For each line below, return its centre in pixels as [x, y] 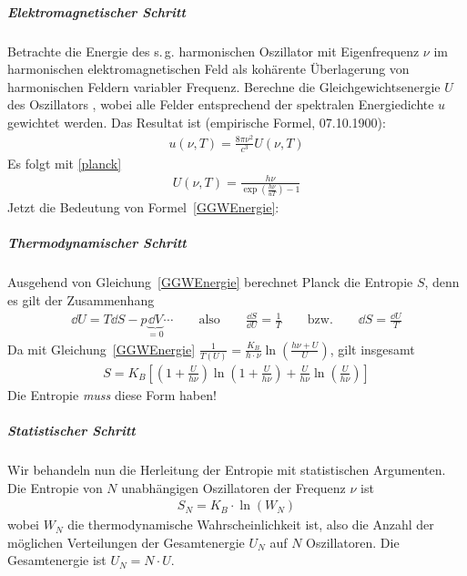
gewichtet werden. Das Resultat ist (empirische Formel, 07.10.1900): [197, 122]
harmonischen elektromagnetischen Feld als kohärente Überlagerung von [208, 69]
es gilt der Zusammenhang [81, 299]
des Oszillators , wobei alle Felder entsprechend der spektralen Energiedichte [221, 104]
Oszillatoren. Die [353, 542]
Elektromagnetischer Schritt [96, 11]
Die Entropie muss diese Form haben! [112, 394]
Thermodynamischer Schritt [97, 243]
